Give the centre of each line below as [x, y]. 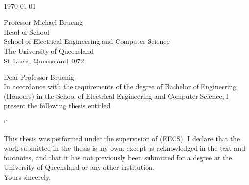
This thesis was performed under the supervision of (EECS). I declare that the [122, 138]
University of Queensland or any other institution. [79, 167]
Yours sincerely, [27, 176]
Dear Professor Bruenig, [40, 77]
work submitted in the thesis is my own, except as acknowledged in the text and [124, 148]
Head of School [26, 31]
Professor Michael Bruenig [43, 22]
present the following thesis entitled [57, 105]
